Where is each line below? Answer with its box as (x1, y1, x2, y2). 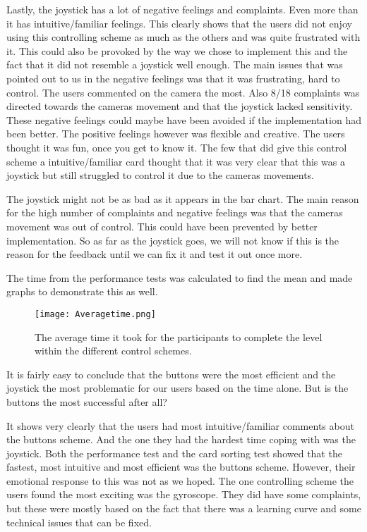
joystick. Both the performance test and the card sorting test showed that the (6, 445, 342, 460)
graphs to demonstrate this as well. (6, 284, 158, 299)
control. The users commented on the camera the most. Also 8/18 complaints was (6, 85, 360, 99)
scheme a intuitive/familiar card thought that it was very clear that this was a (6, 154, 345, 168)
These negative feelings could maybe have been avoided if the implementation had (6, 112, 361, 127)
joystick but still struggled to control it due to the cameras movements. (6, 168, 315, 183)
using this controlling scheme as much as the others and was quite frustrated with (6, 30, 361, 44)
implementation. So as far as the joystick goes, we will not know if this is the (6, 233, 339, 247)
